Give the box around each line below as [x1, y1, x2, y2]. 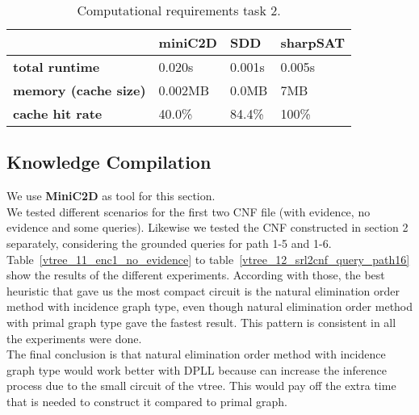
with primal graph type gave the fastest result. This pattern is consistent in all [6, 313, 396, 330]
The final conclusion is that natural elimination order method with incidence [6, 346, 386, 363]
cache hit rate [13, 104, 103, 123]
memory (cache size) [13, 81, 146, 99]
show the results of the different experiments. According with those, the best [6, 266, 385, 283]
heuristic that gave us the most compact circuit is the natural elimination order [6, 282, 400, 299]
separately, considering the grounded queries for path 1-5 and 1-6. [6, 234, 332, 251]
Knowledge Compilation [6, 149, 212, 174]
